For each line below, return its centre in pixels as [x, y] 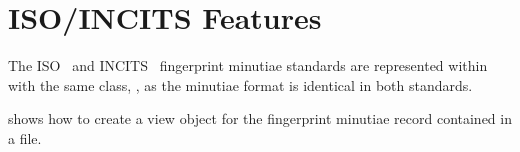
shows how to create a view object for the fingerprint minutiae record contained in [260, 118]
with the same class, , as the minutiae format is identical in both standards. [240, 84]
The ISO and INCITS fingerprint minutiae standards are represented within [248, 65]
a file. [25, 137]
